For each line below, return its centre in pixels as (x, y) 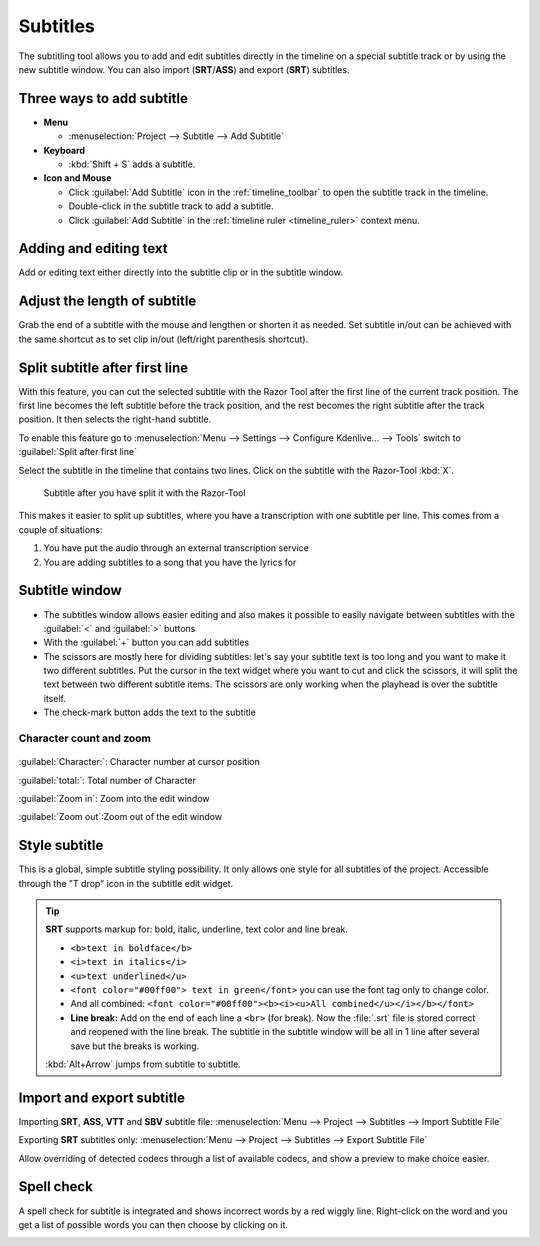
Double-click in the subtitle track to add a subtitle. (171, 206)
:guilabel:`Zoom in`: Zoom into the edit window (114, 798)
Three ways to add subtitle (103, 98)
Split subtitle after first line (103, 367)
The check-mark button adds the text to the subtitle (150, 712)
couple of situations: (60, 529)
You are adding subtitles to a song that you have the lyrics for (170, 562)
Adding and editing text (93, 248)
